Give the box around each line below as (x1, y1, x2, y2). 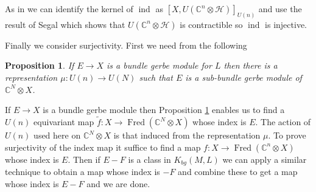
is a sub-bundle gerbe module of (185, 71, 302, 84)
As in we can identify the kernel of (5, 2, 133, 15)
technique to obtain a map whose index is (5, 165, 160, 178)
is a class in (128, 153, 171, 165)
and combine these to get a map (178, 165, 298, 178)
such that (139, 71, 173, 84)
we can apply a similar (222, 153, 307, 165)
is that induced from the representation (113, 129, 261, 142)
